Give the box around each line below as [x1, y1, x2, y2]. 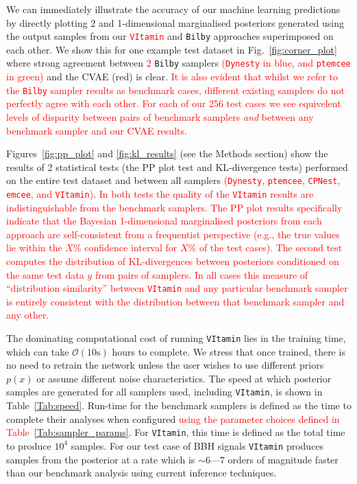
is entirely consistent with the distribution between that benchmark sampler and [6, 294, 345, 308]
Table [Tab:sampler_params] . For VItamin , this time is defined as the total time [6, 425, 345, 439]
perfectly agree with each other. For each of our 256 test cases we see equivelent [6, 96, 341, 111]
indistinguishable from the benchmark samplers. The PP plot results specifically [6, 200, 343, 214]
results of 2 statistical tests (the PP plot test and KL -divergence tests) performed [6, 159, 348, 174]
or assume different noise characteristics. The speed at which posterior [36, 371, 332, 385]
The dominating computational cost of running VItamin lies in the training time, [6, 331, 346, 345]
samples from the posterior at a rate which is [6, 452, 195, 466]
